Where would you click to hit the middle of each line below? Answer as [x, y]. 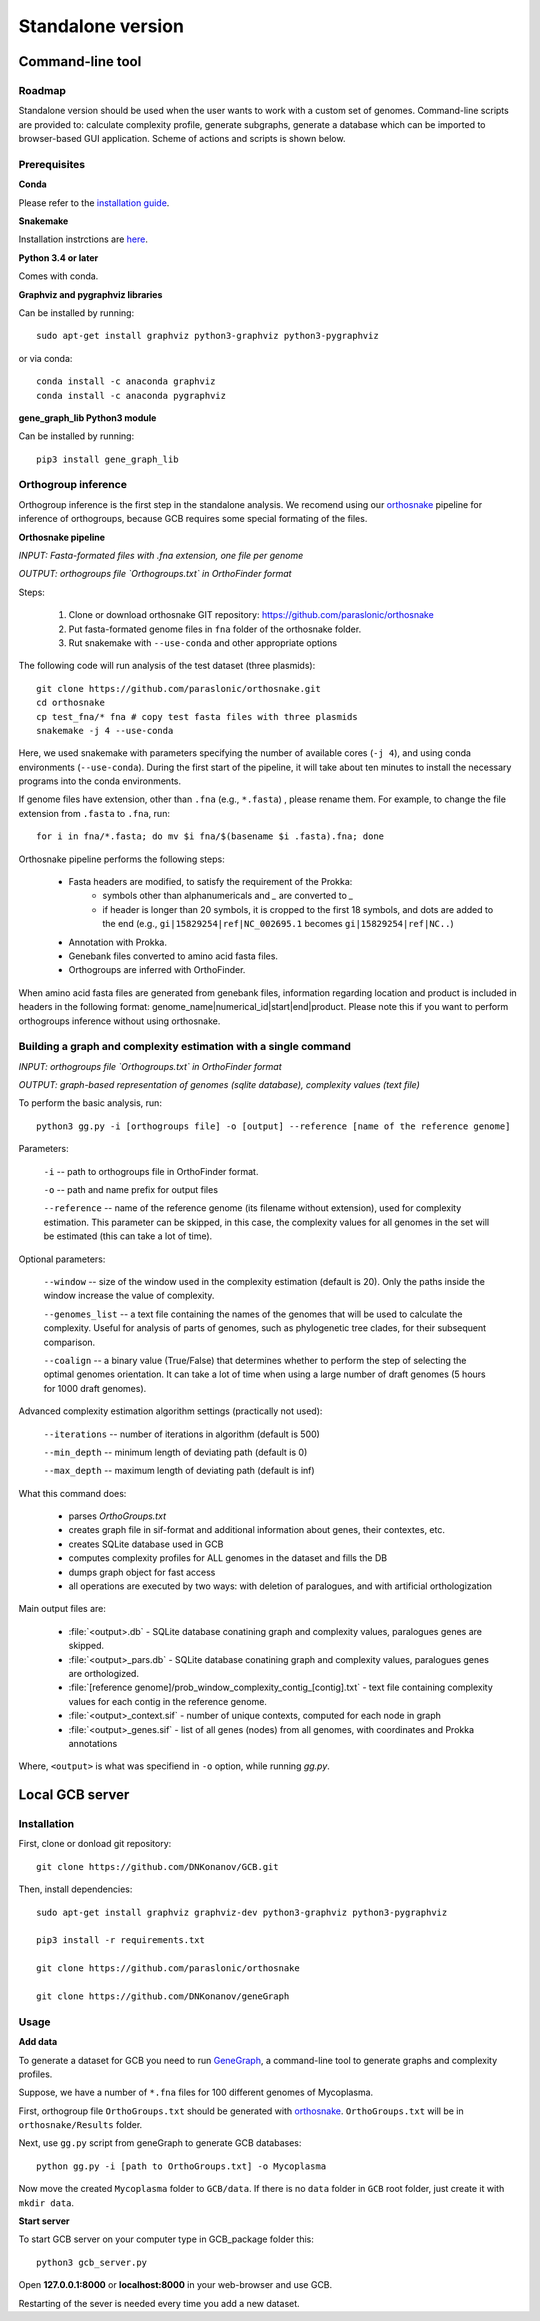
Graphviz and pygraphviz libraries [90, 294]
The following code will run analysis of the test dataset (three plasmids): [167, 666]
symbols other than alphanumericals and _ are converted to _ [228, 896]
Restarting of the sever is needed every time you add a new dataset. [159, 2303]
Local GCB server [74, 1795]
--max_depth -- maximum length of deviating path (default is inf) [179, 1471]
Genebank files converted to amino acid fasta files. [173, 956]
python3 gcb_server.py [92, 2262]
